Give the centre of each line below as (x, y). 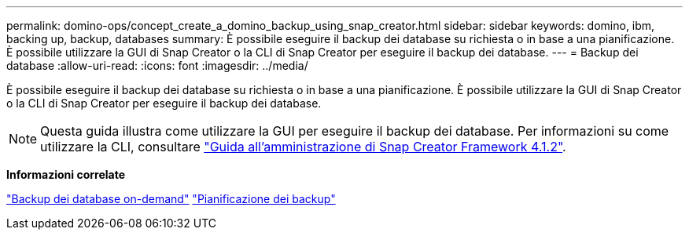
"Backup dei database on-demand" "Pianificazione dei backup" (171, 199)
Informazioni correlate (66, 174)
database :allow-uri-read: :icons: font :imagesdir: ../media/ (157, 65)
